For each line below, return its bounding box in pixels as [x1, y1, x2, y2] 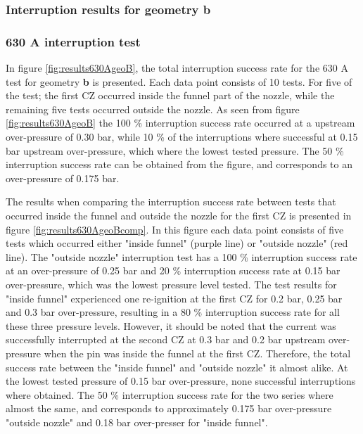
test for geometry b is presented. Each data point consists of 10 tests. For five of [6, 74, 352, 89]
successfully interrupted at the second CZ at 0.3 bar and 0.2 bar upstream [6, 332, 326, 347]
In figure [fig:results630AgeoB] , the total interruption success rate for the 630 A [6, 60, 348, 75]
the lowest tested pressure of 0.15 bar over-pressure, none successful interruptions [6, 374, 356, 388]
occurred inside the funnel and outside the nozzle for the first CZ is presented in [6, 208, 352, 222]
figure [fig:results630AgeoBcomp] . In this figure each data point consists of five [6, 222, 344, 236]
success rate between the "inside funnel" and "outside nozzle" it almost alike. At [6, 359, 348, 374]
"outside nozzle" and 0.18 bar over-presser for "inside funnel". [6, 414, 268, 429]
